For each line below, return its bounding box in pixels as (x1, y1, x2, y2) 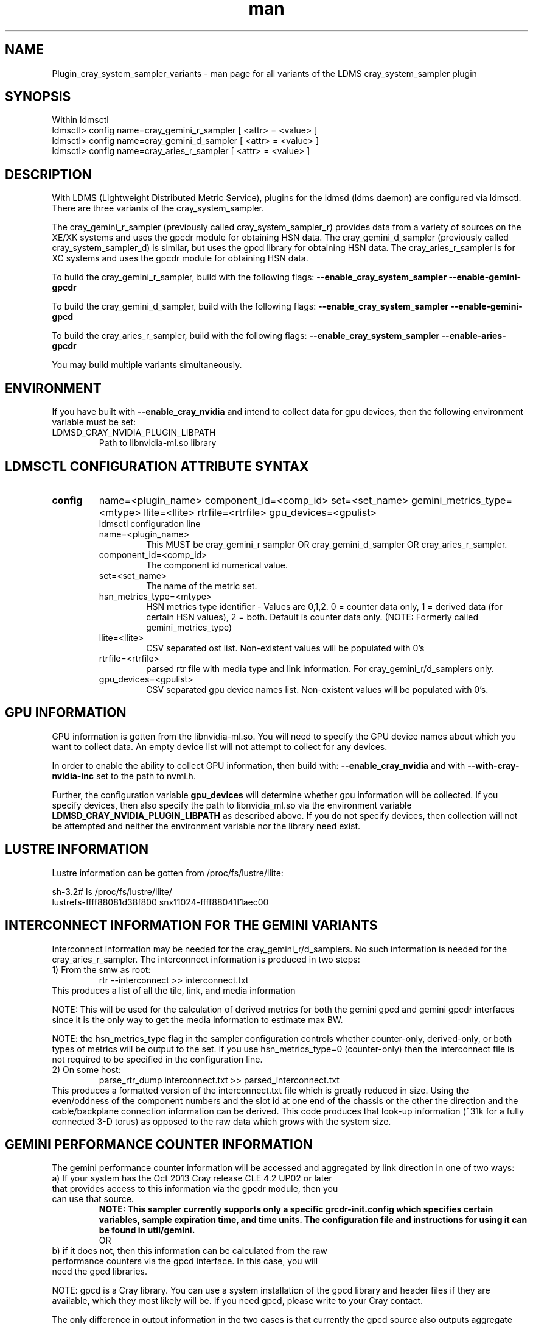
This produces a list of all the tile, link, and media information (52, 985, 296, 996)
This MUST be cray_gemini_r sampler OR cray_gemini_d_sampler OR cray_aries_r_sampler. (146, 539, 507, 550)
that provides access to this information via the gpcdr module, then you (52, 1183, 338, 1194)
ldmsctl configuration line (99, 518, 201, 529)
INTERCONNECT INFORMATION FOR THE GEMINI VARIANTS (5, 918, 378, 933)
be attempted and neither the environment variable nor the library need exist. (52, 820, 361, 831)
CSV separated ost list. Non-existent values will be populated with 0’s (146, 642, 425, 653)
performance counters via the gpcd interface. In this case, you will (52, 1256, 318, 1267)
